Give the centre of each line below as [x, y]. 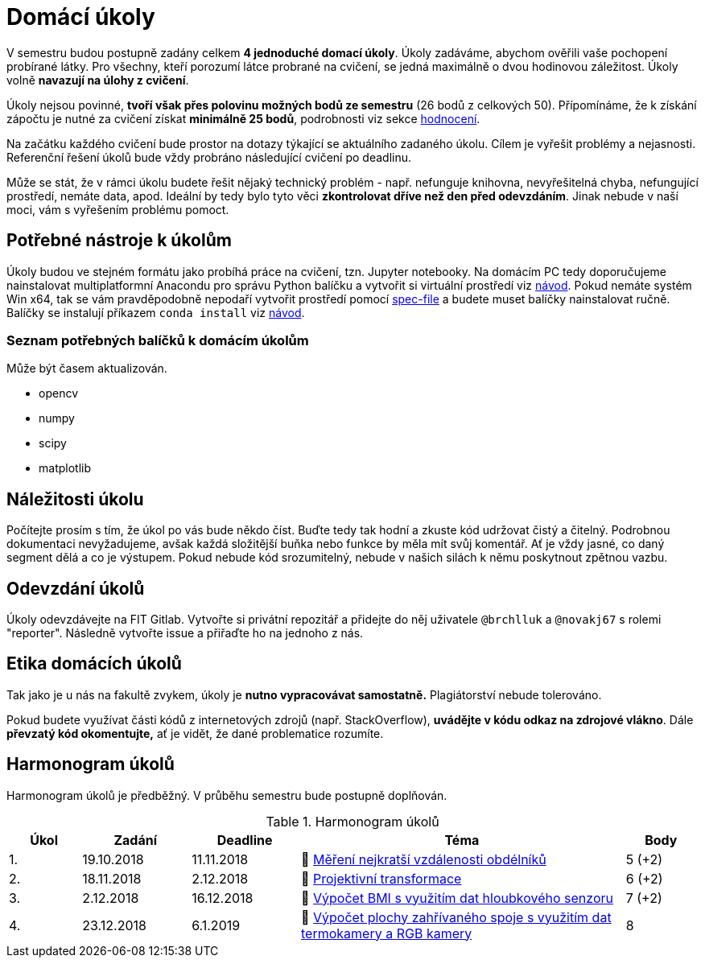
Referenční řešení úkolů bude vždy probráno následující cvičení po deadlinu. [209, 157]
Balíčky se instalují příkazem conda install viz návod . [156, 312]
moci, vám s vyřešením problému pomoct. [118, 209]
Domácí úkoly [81, 17]
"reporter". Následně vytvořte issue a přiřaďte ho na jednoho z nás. [185, 633]
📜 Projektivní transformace [381, 878]
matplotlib [65, 468]
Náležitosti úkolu [75, 499]
